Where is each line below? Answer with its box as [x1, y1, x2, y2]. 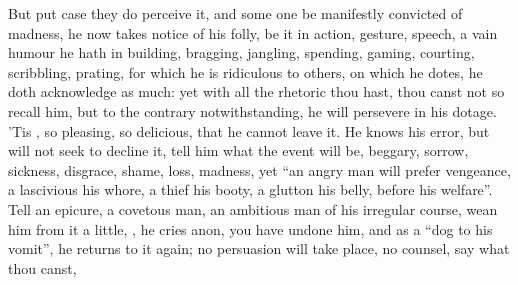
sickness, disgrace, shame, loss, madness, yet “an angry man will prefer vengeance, [8, 159, 511, 180]
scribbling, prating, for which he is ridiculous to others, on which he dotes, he [8, 61, 483, 82]
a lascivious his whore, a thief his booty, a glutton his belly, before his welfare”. [8, 179, 493, 200]
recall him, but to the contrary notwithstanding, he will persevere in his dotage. [8, 100, 497, 121]
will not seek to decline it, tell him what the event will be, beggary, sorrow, [8, 140, 469, 161]
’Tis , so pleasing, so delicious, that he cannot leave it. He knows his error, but [8, 120, 490, 141]
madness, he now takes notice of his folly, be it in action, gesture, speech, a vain [8, 22, 498, 43]
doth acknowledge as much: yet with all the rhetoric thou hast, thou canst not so [8, 81, 505, 102]
